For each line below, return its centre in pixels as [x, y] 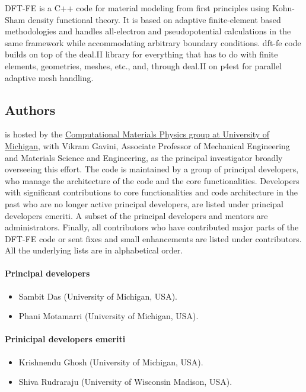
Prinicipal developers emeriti [65, 339]
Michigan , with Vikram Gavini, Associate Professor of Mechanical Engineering [147, 145]
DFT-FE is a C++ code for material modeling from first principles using [137, 8]
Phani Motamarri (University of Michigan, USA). [109, 316]
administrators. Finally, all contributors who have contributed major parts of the [152, 227]
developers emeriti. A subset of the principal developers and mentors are [136, 215]
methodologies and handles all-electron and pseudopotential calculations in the [148, 31]
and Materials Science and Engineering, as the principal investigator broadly [144, 157]
